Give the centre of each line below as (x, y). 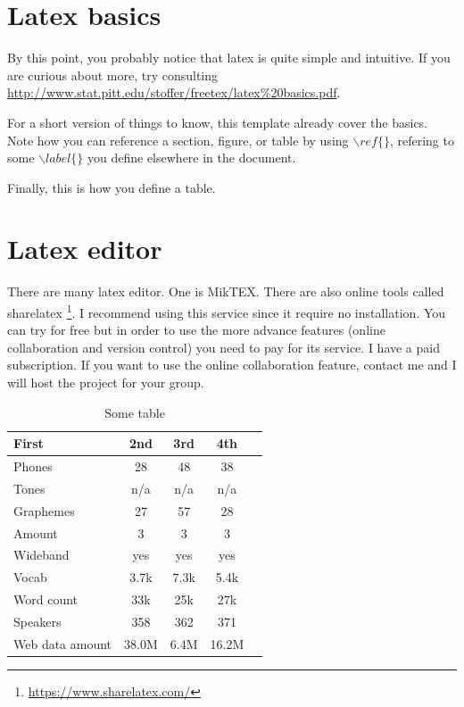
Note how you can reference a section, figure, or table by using (178, 140)
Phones (33, 466)
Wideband (41, 555)
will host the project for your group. (106, 383)
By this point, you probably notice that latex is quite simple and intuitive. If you (229, 58)
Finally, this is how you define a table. (112, 187)
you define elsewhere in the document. (192, 158)
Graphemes (44, 510)
